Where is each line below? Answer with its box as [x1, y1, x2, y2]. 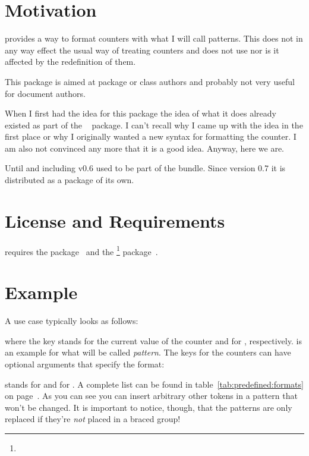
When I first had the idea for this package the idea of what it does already [5, 107, 276, 119]
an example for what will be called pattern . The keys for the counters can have [5, 346, 291, 358]
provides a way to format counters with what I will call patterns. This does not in [5, 32, 303, 45]
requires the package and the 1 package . [5, 243, 158, 257]
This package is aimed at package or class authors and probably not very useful [5, 75, 295, 87]
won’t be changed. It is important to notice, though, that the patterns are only [5, 401, 292, 413]
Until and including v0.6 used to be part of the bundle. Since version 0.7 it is [5, 162, 286, 174]
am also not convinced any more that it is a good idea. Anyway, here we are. [5, 141, 285, 154]
